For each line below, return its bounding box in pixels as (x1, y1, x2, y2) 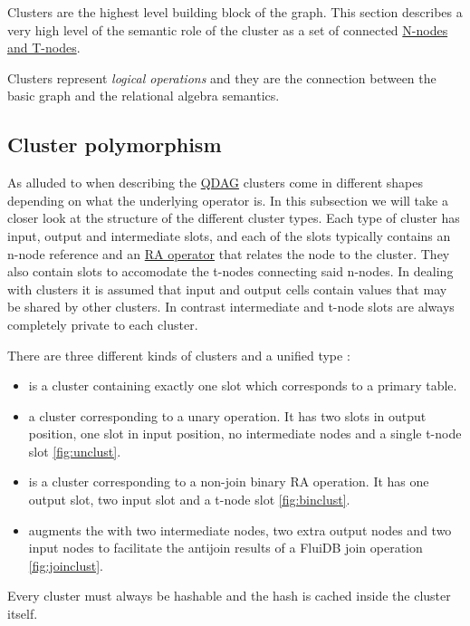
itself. (7, 604, 38, 623)
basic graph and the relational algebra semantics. (7, 86, 280, 105)
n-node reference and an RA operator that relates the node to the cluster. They (7, 244, 450, 263)
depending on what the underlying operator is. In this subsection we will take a (7, 190, 448, 209)
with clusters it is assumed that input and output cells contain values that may (7, 279, 447, 298)
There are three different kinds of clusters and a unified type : (7, 345, 350, 364)
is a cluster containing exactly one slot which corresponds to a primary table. (28, 376, 457, 395)
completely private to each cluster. (7, 314, 198, 333)
